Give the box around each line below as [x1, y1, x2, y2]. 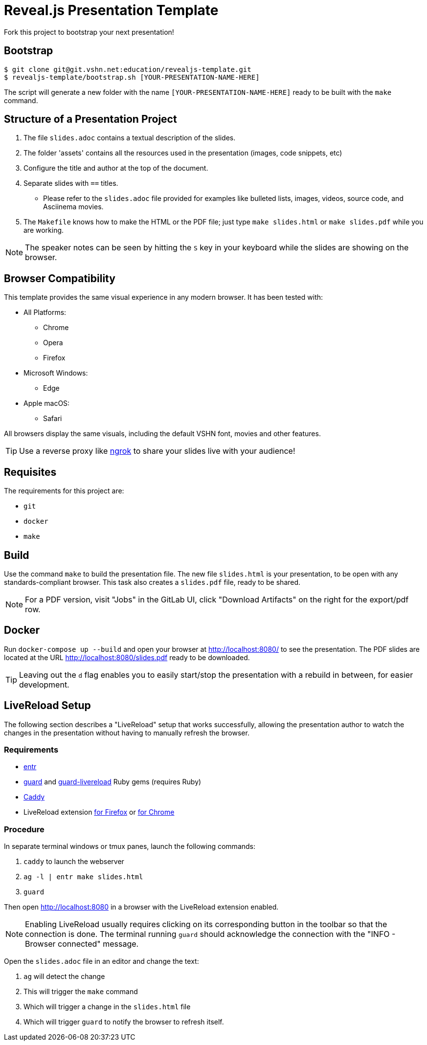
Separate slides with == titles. [23, 179, 118, 188]
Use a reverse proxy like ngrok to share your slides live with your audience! [19, 446, 295, 456]
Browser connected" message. [25, 939, 139, 949]
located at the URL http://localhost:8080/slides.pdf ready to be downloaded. [4, 653, 250, 662]
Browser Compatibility [4, 272, 115, 285]
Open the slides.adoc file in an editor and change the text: [4, 957, 199, 966]
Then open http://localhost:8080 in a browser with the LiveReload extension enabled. [4, 903, 279, 912]
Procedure [4, 824, 45, 834]
